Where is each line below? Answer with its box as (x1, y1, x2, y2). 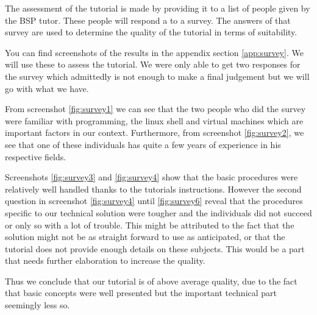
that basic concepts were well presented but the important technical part (5, 286, 277, 299)
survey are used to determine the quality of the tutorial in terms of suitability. (5, 26, 297, 38)
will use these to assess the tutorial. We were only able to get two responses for (5, 58, 301, 71)
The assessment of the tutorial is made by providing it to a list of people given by (5, 2, 310, 14)
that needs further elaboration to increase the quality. (5, 254, 205, 267)
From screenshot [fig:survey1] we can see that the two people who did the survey (5, 102, 306, 115)
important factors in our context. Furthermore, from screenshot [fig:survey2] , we (5, 126, 304, 139)
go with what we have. (5, 82, 89, 94)
